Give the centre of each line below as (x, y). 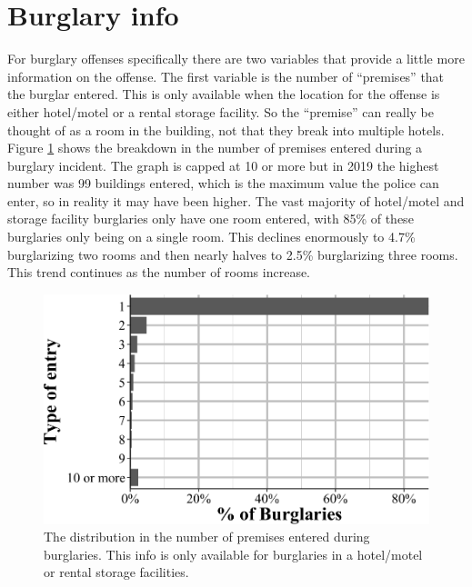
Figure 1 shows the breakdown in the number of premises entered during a (215, 148)
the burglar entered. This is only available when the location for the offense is (224, 94)
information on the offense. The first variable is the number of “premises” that (226, 76)
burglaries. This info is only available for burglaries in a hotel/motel (233, 554)
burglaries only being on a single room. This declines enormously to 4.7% (211, 237)
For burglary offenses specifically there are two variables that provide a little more (236, 59)
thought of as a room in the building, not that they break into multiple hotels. (226, 129)
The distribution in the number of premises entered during (207, 537)
